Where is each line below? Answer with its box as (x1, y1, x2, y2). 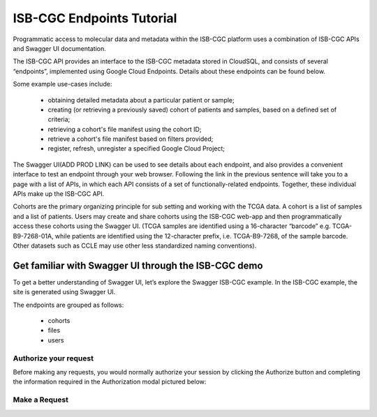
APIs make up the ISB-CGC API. (13, 190, 105, 198)
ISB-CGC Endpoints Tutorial (13, 10, 177, 26)
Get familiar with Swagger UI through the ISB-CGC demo (13, 259, 263, 271)
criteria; (47, 115, 71, 123)
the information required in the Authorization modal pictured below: (13, 377, 207, 386)
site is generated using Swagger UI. (13, 288, 116, 296)
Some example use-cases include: (13, 80, 112, 89)
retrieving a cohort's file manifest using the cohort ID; (47, 125, 202, 133)
